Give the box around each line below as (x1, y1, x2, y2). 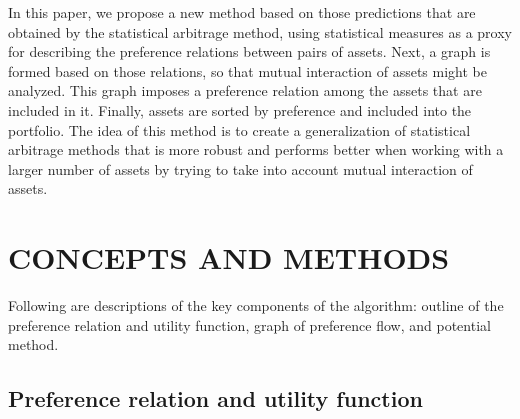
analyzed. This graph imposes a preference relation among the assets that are (8, 80, 482, 101)
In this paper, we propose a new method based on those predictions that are (8, 2, 476, 22)
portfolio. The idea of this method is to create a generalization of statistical (8, 119, 471, 140)
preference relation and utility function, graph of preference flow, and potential (8, 314, 491, 335)
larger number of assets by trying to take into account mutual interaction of (8, 158, 473, 179)
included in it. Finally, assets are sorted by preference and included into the (8, 99, 472, 120)
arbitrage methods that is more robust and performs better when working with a (8, 139, 504, 160)
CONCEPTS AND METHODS (8, 237, 450, 278)
